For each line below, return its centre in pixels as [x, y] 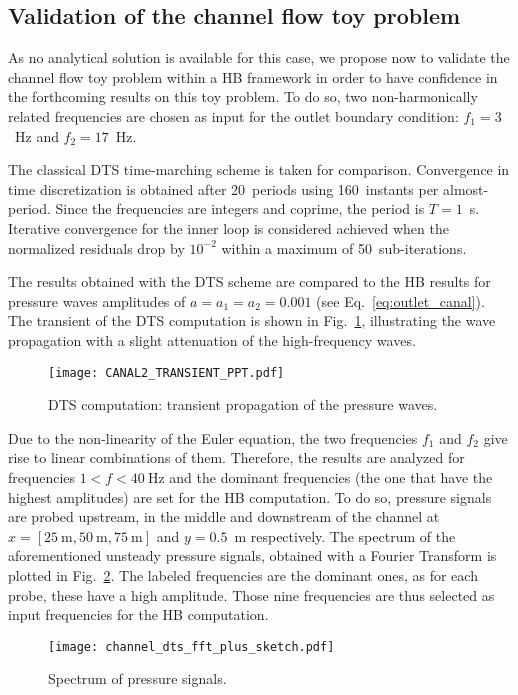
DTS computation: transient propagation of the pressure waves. [243, 404]
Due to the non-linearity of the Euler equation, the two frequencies [213, 437]
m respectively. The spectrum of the [345, 535]
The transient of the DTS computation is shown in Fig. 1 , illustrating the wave [252, 320]
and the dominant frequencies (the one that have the [331, 476]
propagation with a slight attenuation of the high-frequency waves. [212, 339]
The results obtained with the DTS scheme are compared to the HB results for [249, 281]
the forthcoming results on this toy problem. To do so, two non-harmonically [243, 96]
